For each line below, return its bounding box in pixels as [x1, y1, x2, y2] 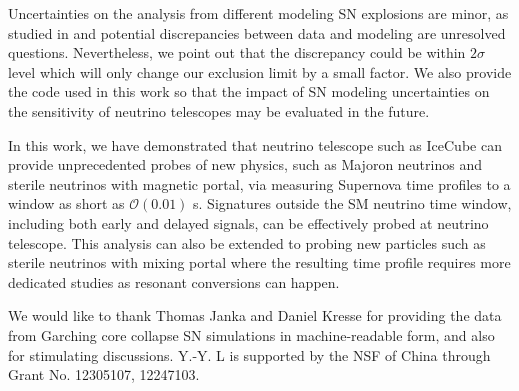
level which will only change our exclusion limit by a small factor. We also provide [8, 61, 512, 82]
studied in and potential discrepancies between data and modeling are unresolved [8, 22, 506, 43]
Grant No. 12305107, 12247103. [8, 364, 200, 385]
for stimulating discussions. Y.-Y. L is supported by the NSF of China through [8, 344, 491, 365]
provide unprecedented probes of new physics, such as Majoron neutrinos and [8, 154, 482, 175]
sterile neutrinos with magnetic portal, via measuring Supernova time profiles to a [8, 173, 511, 194]
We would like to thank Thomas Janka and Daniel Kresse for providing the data [8, 305, 502, 326]
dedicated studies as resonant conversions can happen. [8, 271, 340, 292]
